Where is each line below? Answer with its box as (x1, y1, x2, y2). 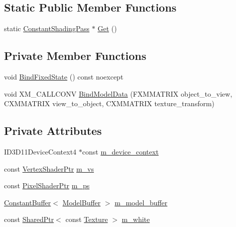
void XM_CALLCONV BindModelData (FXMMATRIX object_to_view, (4, 88, 232, 99)
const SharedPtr (4, 214, 54, 224)
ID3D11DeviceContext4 (4, 146, 77, 157)
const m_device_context (82, 146, 159, 157)
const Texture (65, 214, 108, 224)
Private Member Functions (4, 48, 147, 63)
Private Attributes (4, 123, 102, 138)
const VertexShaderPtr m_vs (4, 163, 94, 174)
